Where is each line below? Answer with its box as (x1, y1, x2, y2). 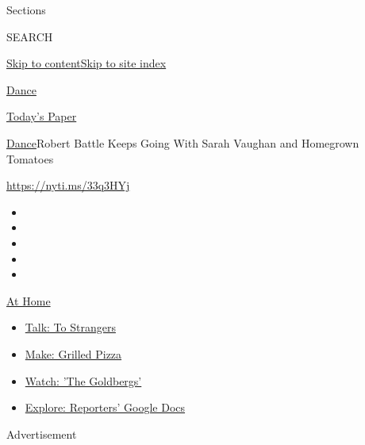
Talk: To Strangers (25, 319, 116, 336)
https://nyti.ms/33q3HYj (6, 177, 130, 194)
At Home (6, 292, 51, 309)
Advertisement (6, 425, 77, 442)
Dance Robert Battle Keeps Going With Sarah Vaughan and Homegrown (6, 134, 359, 151)
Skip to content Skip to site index (6, 55, 167, 71)
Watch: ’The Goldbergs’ (25, 372, 142, 389)
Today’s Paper (6, 108, 77, 125)
